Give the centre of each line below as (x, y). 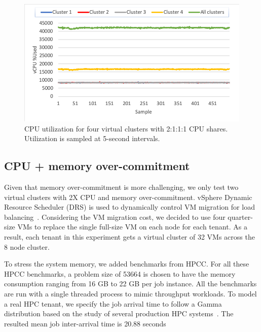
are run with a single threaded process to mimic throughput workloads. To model (130, 293)
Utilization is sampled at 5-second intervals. (92, 138)
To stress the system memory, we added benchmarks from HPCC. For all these (127, 264)
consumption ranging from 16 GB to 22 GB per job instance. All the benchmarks (130, 284)
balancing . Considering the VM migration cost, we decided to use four (115, 217)
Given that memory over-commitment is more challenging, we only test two (121, 187)
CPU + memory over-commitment (97, 166)
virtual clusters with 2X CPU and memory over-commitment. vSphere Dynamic (128, 197)
